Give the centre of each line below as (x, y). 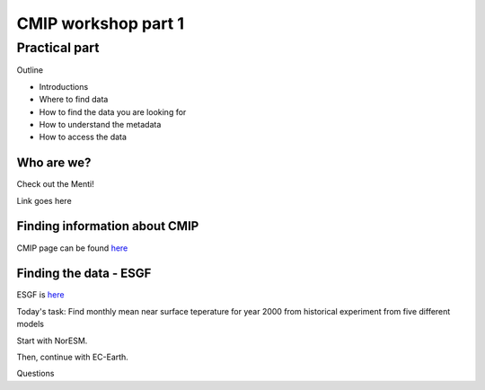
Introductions (64, 86)
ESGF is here (40, 295)
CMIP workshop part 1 (100, 23)
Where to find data (74, 100)
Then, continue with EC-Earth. (73, 357)
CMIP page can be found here (72, 248)
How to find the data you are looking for (113, 111)
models (31, 324)
